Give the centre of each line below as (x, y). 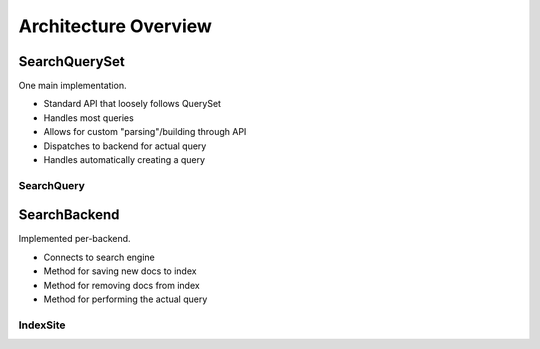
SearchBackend (69, 215)
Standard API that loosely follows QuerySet (132, 104)
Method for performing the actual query (125, 299)
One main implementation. (72, 86)
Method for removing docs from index (121, 285)
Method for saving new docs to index (120, 271)
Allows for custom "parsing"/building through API (145, 132)
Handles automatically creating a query (124, 160)
